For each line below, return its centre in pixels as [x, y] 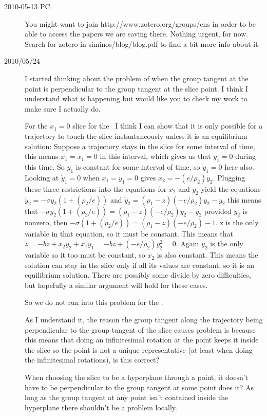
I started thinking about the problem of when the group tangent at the [137, 78]
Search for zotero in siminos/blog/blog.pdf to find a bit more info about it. [142, 43]
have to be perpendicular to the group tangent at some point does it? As [139, 387]
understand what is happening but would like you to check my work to [136, 98]
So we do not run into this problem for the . [94, 302]
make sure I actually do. [63, 108]
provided [218, 211]
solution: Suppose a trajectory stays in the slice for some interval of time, [140, 146]
